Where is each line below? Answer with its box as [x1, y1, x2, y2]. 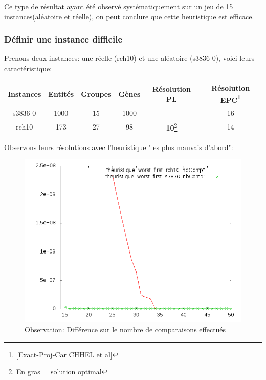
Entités [48, 88, 74, 99]
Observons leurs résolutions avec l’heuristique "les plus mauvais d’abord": [4, 141, 233, 152]
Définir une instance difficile [4, 33, 123, 46]
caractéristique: [4, 63, 52, 73]
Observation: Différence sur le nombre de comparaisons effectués [25, 324, 226, 334]
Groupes [81, 88, 112, 99]
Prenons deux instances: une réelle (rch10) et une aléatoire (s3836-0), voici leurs [4, 53, 255, 64]
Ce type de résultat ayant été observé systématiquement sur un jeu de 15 [4, 1, 233, 11]
